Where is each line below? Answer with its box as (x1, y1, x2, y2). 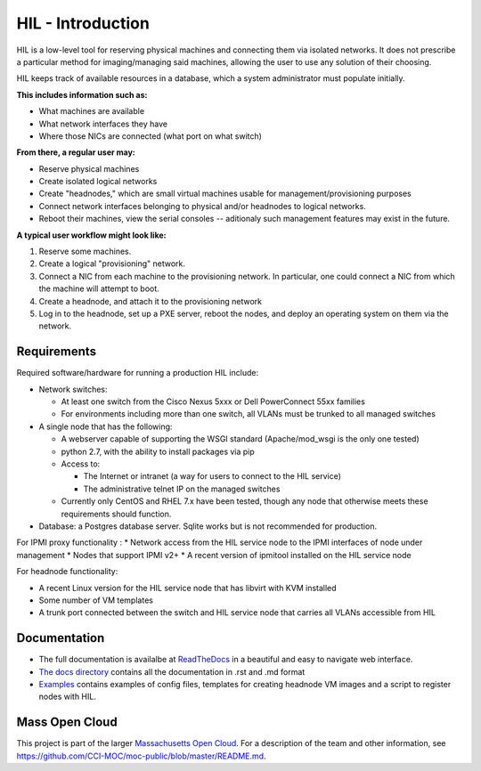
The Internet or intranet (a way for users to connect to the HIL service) (83, 471, 342, 482)
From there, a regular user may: (16, 147, 135, 158)
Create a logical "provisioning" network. (38, 258, 186, 269)
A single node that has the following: (38, 421, 173, 432)
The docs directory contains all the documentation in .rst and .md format (38, 666, 306, 677)
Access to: (61, 459, 101, 469)
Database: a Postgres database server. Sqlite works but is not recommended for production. (38, 521, 378, 532)
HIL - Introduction (16, 13, 151, 33)
